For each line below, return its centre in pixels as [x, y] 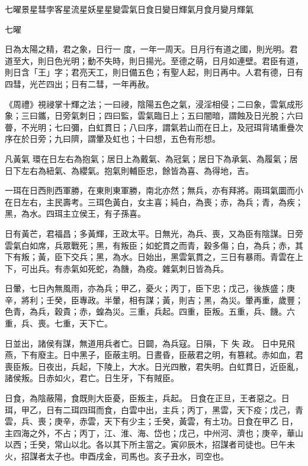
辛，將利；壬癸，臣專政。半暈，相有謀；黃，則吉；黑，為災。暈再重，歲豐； [154, 299]
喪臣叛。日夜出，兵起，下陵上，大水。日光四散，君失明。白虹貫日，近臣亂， [154, 366]
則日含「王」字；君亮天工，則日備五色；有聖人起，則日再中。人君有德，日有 [154, 72]
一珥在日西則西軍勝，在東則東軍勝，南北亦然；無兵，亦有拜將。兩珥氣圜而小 [154, 190]
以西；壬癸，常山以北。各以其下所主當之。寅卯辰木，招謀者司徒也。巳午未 [150, 444]
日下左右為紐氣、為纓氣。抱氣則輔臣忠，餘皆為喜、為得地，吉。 [129, 170]
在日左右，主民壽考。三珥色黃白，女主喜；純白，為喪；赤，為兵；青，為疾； [154, 202]
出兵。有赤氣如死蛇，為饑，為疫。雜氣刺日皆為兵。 [129, 268]
